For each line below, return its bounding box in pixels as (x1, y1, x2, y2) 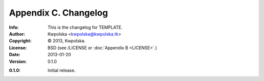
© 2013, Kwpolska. (47, 38, 86, 44)
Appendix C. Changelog (9, 7, 108, 18)
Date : (9, 52, 21, 58)
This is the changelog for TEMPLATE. (47, 24, 123, 30)
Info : (9, 24, 19, 30)
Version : (9, 59, 27, 64)
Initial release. (47, 67, 76, 73)
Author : (9, 31, 25, 37)
